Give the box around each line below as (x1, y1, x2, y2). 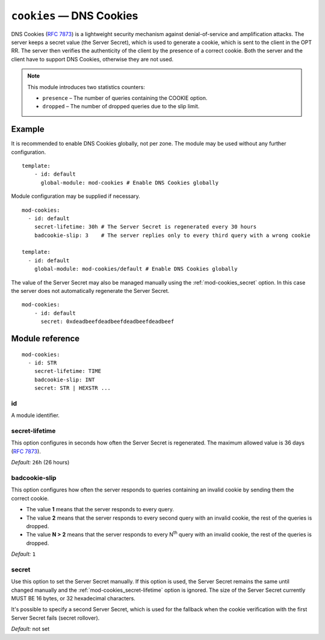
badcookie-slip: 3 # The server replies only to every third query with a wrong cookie (34, 232, 311, 239)
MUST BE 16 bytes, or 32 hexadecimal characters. (11, 595, 135, 602)
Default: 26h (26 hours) (11, 459, 70, 466)
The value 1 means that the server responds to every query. (26, 506, 175, 513)
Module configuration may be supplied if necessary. (11, 192, 141, 200)
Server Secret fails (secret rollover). (11, 614, 100, 621)
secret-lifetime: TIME (34, 368, 102, 375)
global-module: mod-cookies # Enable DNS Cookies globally (40, 179, 219, 186)
